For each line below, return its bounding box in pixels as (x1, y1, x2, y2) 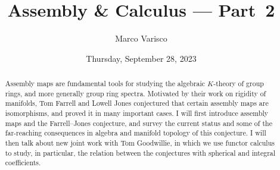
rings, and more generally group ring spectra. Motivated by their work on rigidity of (5, 88, 266, 98)
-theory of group (213, 78, 264, 89)
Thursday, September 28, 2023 (86, 52, 197, 64)
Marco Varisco (115, 32, 167, 45)
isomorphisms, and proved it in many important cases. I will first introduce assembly (5, 108, 269, 118)
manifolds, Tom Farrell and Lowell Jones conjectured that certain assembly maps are (5, 98, 269, 108)
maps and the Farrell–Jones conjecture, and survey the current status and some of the (5, 118, 272, 128)
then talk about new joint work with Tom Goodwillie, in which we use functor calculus (5, 138, 275, 148)
